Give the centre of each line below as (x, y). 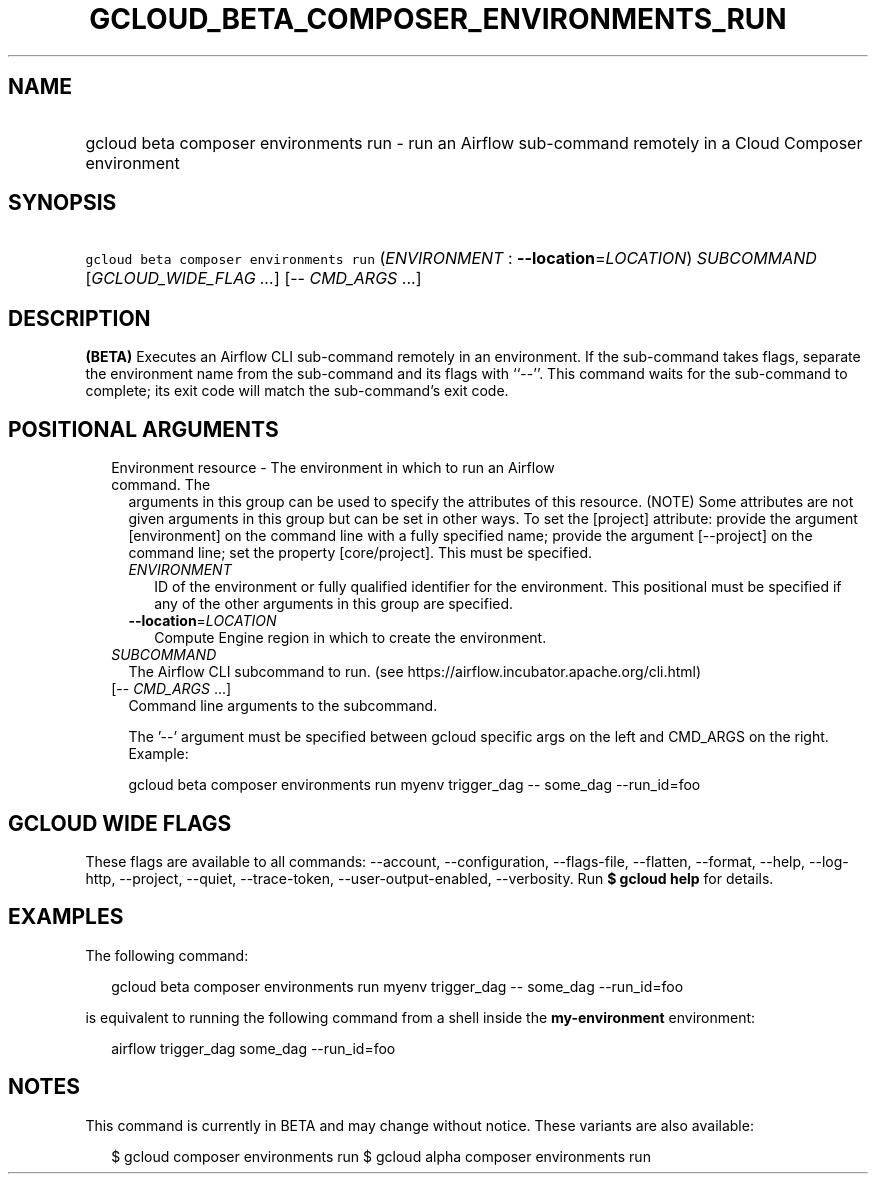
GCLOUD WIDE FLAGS (120, 823)
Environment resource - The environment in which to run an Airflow (333, 468)
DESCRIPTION (79, 318)
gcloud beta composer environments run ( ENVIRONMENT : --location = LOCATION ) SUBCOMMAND (451, 258)
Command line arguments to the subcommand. (283, 706)
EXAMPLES (66, 917)
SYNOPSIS (62, 203)
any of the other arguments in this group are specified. (334, 604)
